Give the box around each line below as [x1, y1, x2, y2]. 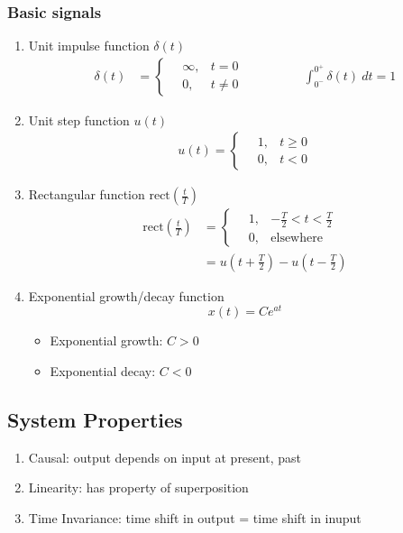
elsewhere [270, 232, 323, 245]
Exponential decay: [50, 361, 156, 380]
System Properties [7, 405, 183, 433]
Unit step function [28, 110, 130, 129]
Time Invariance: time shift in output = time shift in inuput [28, 508, 362, 527]
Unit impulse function [28, 36, 150, 55]
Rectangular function [28, 185, 145, 204]
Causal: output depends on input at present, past [28, 447, 301, 466]
